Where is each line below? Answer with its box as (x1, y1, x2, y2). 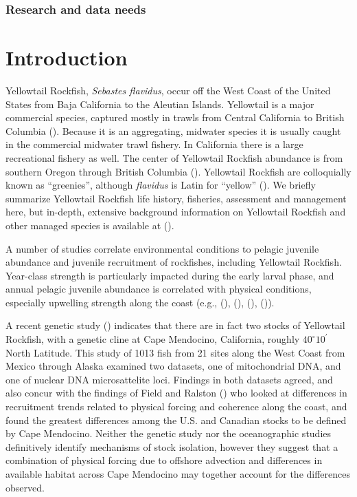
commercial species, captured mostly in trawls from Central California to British (5, 110, 345, 125)
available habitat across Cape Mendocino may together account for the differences (5, 467, 351, 480)
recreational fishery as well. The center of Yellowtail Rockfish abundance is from (5, 150, 343, 165)
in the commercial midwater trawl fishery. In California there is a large (5, 137, 303, 151)
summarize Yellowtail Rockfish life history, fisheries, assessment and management (5, 191, 347, 205)
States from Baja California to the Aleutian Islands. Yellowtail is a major (5, 96, 314, 111)
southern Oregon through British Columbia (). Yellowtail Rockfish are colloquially (5, 164, 352, 178)
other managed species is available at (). (5, 218, 174, 232)
